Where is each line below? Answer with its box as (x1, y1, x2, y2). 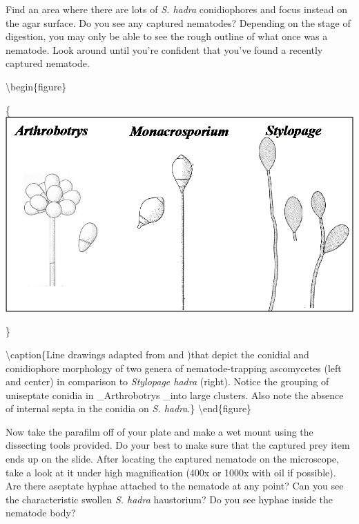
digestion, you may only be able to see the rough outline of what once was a (6, 29, 328, 43)
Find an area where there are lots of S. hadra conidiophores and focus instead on (6, 2, 348, 16)
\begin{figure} (6, 79, 67, 93)
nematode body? (6, 505, 76, 520)
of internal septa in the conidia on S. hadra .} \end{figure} (6, 401, 252, 416)
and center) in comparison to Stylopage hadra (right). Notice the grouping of (6, 374, 329, 389)
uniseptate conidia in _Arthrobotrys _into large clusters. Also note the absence (6, 387, 344, 402)
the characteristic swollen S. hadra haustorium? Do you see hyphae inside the (6, 492, 333, 506)
